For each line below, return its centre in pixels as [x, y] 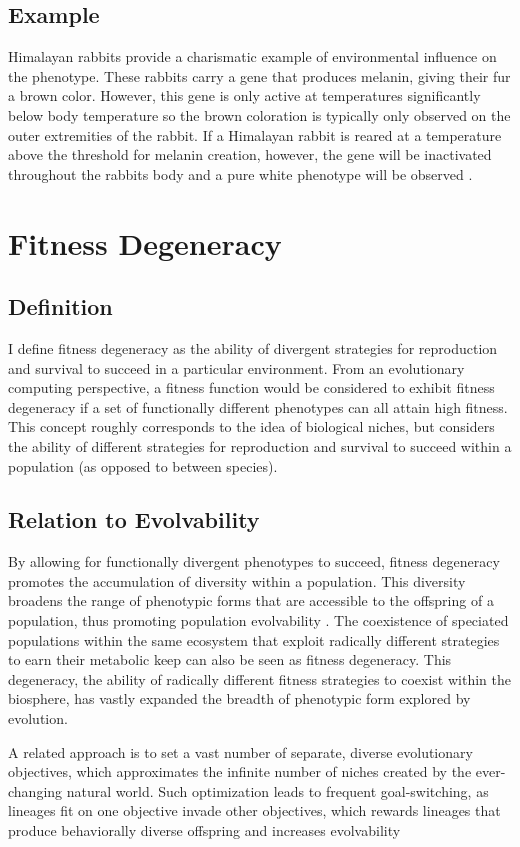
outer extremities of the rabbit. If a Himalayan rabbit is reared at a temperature [255, 134]
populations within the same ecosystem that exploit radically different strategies [254, 639]
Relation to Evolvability [134, 519]
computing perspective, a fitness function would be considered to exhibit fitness [251, 387]
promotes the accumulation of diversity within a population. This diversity [237, 580]
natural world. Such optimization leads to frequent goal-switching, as [277, 790]
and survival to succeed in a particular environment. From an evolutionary [236, 367]
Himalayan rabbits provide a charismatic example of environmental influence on [252, 56]
